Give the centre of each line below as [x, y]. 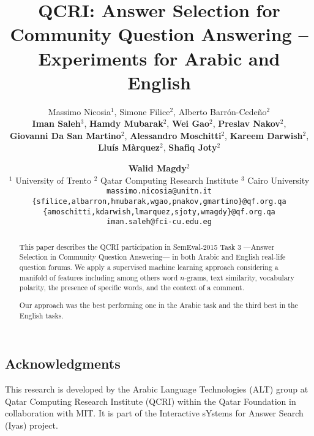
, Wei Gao [188, 123]
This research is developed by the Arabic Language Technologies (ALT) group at [157, 389]
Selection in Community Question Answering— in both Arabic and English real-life [152, 257]
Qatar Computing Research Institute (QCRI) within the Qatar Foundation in [151, 401]
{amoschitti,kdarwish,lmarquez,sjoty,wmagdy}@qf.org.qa [159, 212]
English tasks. [41, 315]
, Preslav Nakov [246, 123]
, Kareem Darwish [264, 135]
